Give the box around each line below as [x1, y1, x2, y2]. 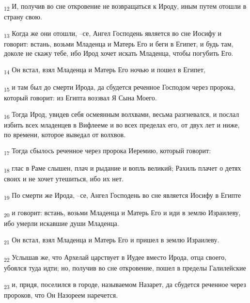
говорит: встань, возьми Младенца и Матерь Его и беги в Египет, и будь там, [4, 38, 234, 48]
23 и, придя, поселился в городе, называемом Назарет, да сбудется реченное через [4, 279, 246, 290]
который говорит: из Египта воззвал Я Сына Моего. [4, 93, 157, 103]
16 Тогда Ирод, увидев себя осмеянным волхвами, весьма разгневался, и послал [4, 109, 239, 120]
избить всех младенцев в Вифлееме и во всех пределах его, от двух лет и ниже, [4, 120, 240, 129]
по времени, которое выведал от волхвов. [4, 129, 126, 139]
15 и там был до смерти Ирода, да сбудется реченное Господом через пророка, [4, 82, 235, 93]
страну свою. [4, 12, 42, 22]
